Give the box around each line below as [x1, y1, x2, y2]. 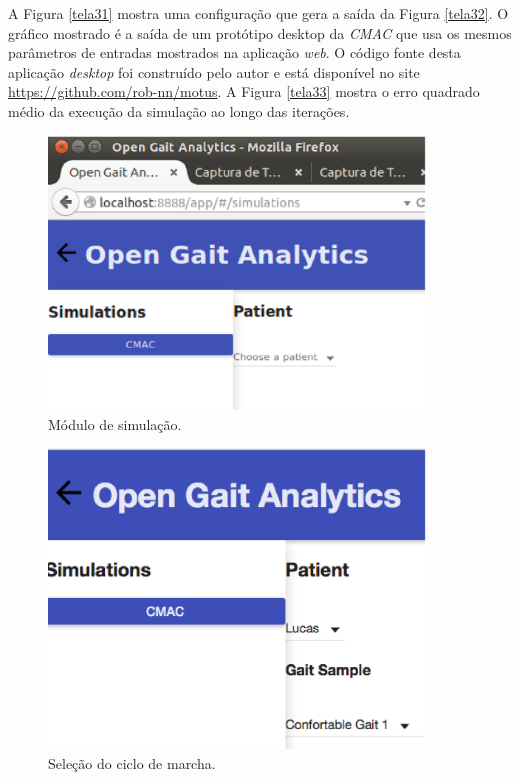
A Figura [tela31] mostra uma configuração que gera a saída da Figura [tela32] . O [8, 3, 509, 23]
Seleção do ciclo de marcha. [48, 752, 216, 773]
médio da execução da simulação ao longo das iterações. [8, 100, 350, 121]
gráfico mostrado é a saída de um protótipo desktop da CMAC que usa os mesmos [8, 22, 512, 43]
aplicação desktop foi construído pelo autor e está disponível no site [8, 61, 420, 82]
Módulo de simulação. [48, 413, 182, 434]
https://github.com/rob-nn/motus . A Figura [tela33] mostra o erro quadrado [8, 81, 480, 102]
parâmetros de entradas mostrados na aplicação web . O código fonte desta [8, 42, 461, 63]
